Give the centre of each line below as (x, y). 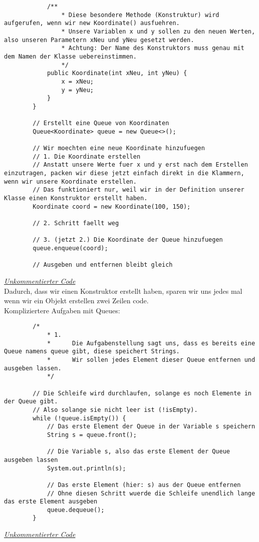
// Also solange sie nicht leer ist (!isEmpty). (115, 410)
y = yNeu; (77, 90)
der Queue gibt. (31, 402)
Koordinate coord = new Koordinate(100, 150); (112, 206)
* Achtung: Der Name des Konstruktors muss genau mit (153, 48)
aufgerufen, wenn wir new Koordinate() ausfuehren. (92, 23)
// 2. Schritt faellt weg (76, 223)
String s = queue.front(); (92, 435)
